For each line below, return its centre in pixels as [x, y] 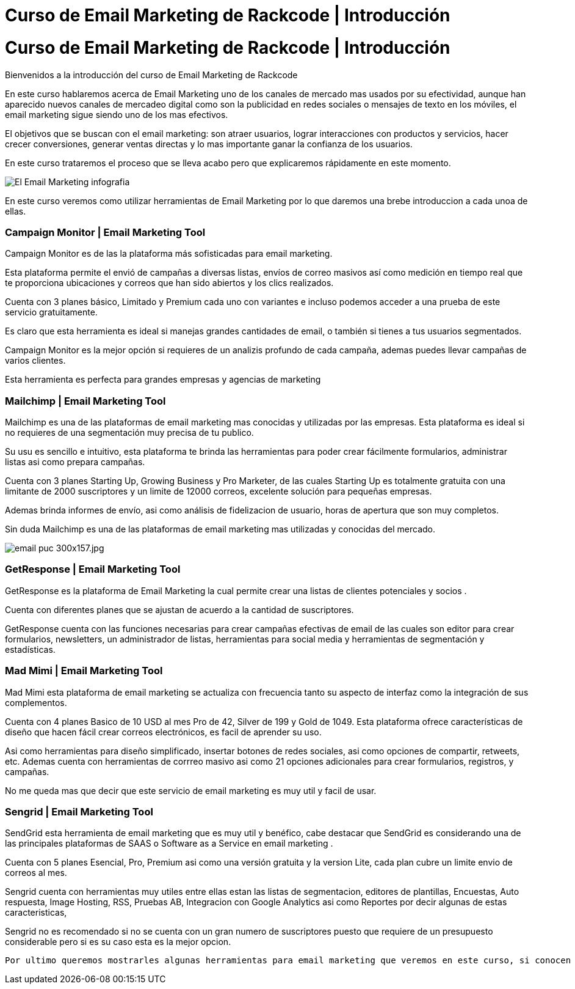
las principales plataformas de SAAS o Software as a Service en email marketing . [169, 844]
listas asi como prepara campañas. [75, 462]
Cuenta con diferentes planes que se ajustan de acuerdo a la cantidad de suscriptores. [179, 609]
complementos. [36, 702]
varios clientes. [35, 361]
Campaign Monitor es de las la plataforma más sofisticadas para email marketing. [169, 254]
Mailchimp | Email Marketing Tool [85, 401]
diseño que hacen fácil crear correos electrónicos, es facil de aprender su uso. [163, 732]
